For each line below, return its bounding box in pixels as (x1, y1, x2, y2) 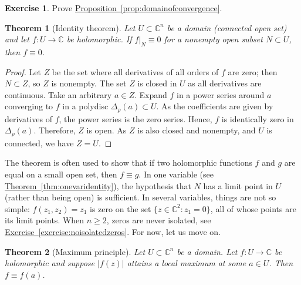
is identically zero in (221, 112, 294, 125)
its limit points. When (5, 214, 84, 226)
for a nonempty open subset (164, 33, 263, 45)
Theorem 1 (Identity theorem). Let (5, 21, 136, 33)
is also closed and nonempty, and (137, 124, 256, 136)
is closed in (137, 77, 177, 89)
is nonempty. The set (51, 77, 127, 89)
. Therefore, (33, 124, 76, 136)
